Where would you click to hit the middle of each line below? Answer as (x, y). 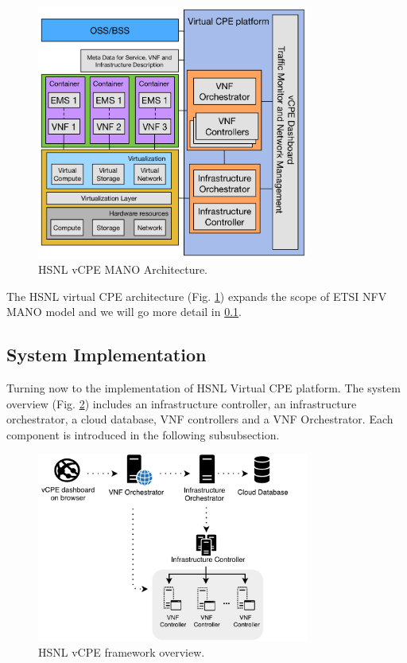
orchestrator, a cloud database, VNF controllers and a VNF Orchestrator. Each (200, 419)
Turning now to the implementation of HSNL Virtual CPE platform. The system (203, 388)
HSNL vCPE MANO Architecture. (123, 269)
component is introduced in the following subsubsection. (143, 434)
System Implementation (107, 355)
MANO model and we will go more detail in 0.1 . (124, 312)
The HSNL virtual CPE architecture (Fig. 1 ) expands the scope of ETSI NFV (197, 296)
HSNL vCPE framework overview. (122, 651)
